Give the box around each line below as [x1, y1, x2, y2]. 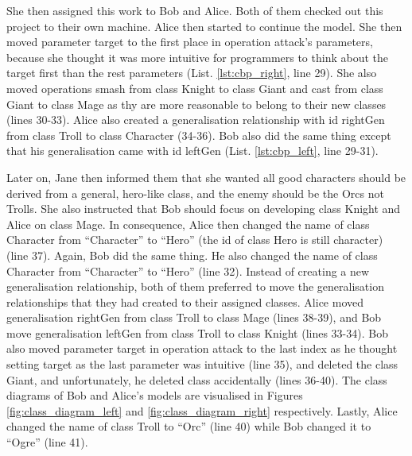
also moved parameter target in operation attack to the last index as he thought [6, 340, 398, 357]
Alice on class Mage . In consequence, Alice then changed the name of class [6, 215, 370, 232]
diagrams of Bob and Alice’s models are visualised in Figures [6, 387, 303, 404]
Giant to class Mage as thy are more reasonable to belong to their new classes [6, 95, 387, 112]
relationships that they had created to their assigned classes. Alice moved [6, 293, 364, 310]
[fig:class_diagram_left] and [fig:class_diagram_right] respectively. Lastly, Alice [6, 402, 398, 419]
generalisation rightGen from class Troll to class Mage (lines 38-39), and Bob [6, 309, 382, 326]
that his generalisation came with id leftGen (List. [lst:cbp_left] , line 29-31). [6, 142, 379, 159]
